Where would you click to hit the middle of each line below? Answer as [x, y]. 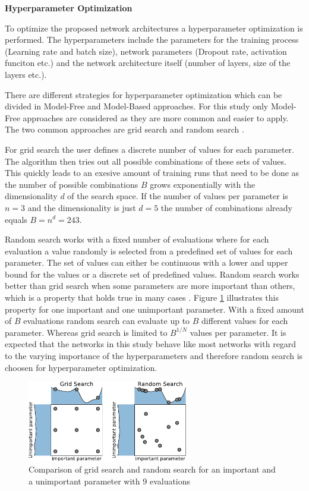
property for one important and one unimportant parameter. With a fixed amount [154, 309]
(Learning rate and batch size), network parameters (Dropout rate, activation [146, 51]
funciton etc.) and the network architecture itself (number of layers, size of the [148, 63]
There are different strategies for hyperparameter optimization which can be [144, 94]
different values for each [245, 321]
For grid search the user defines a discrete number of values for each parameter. [150, 149]
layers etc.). [26, 74]
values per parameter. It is [238, 332]
